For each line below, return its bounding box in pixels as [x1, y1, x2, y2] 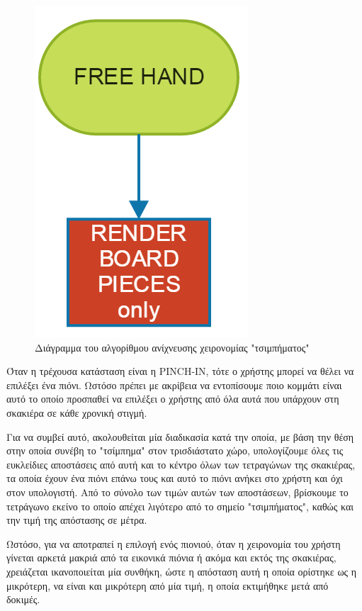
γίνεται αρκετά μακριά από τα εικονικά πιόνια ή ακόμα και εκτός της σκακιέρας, [6, 550, 336, 565]
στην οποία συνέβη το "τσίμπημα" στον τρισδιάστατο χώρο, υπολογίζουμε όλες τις [6, 443, 344, 458]
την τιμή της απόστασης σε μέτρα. [6, 512, 147, 527]
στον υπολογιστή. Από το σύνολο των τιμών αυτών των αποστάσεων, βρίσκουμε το [6, 484, 349, 499]
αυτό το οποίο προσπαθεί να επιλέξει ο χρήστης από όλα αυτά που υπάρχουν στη [6, 391, 339, 406]
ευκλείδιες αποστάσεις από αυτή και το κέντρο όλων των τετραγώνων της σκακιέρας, [6, 456, 356, 471]
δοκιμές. [6, 592, 40, 607]
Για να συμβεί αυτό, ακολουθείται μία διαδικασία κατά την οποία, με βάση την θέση [6, 429, 354, 444]
